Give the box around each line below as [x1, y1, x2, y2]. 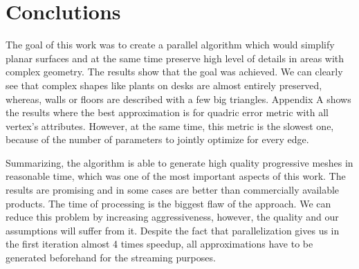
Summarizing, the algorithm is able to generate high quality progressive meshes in [6, 155, 353, 169]
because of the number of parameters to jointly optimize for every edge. [6, 132, 309, 147]
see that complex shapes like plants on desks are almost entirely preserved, [6, 77, 322, 92]
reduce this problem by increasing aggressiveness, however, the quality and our [6, 210, 339, 224]
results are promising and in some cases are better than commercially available [6, 183, 340, 197]
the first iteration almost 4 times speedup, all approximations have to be [6, 236, 313, 251]
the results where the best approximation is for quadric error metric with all [6, 105, 329, 120]
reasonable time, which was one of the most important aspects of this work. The [6, 169, 346, 183]
